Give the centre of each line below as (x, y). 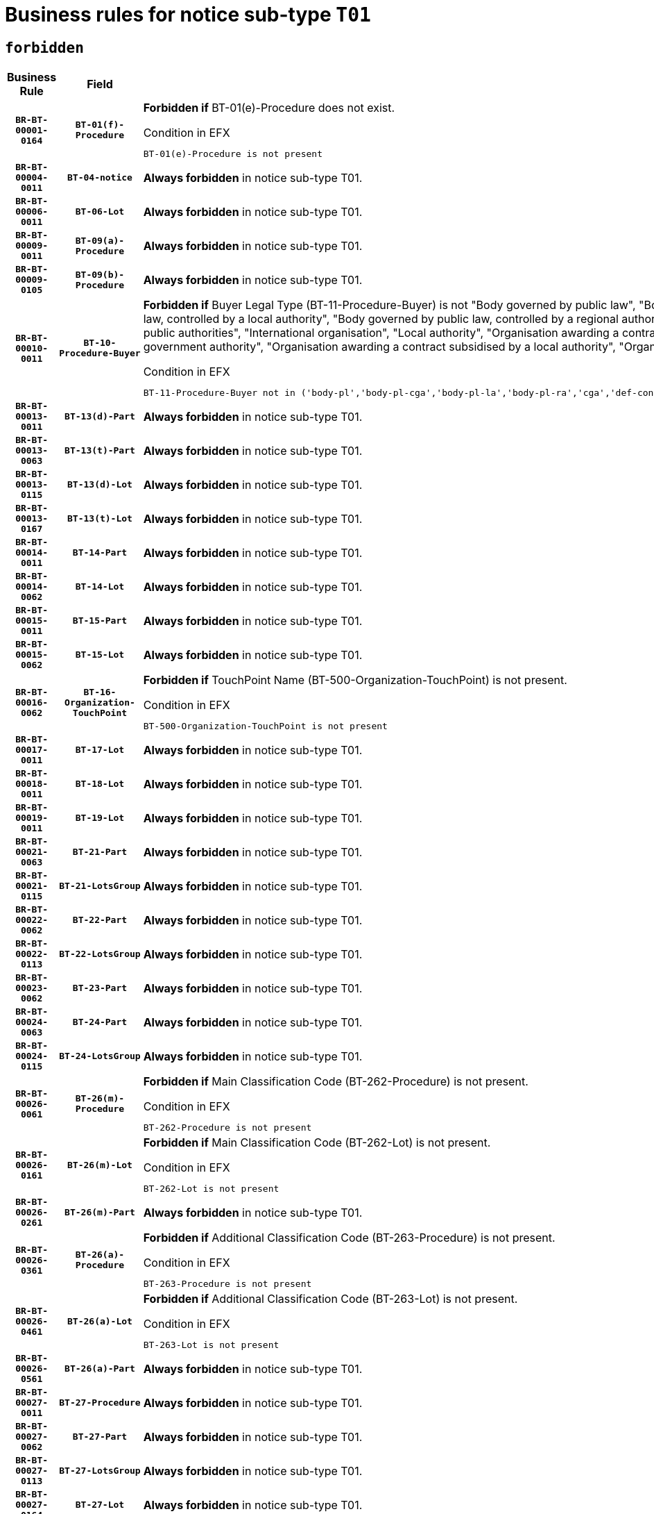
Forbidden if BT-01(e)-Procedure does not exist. (269, 108)
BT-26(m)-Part (100, 1213)
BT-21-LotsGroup (100, 886)
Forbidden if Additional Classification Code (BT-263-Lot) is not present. (330, 1299)
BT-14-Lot (100, 587)
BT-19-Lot (100, 818)
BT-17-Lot (100, 750)
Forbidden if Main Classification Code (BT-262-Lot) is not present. (317, 1143)
